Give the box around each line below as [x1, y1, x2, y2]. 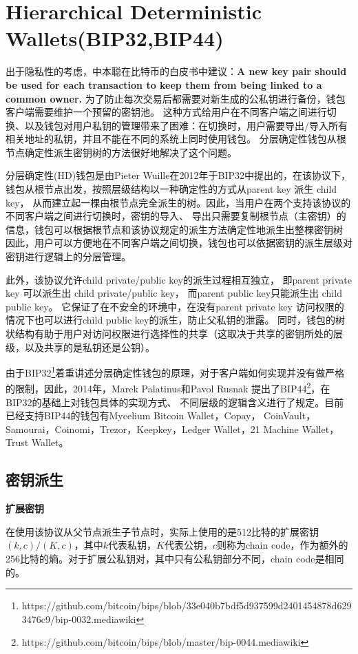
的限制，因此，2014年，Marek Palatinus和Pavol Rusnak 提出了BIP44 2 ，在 [6, 379, 330, 396]
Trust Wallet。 [6, 435, 69, 450]
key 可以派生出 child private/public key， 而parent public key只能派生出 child [6, 286, 342, 300]
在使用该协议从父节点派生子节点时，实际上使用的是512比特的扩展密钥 [6, 524, 319, 538]
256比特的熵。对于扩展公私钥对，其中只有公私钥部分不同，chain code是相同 [6, 551, 344, 566]
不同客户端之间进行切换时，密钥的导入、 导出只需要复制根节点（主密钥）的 [6, 209, 346, 223]
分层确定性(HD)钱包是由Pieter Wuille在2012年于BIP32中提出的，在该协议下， [6, 168, 350, 182]
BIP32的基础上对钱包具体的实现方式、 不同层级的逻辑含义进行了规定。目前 [6, 394, 344, 409]
